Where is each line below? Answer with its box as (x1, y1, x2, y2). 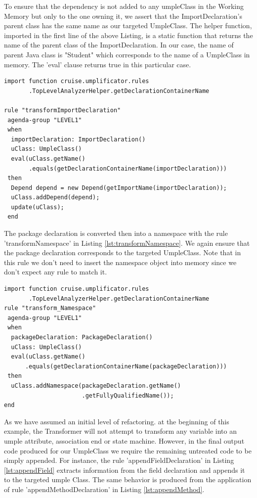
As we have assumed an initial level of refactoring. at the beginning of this (4, 416, 229, 426)
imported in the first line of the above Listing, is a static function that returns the (4, 30, 253, 40)
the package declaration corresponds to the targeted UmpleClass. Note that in (4, 247, 241, 258)
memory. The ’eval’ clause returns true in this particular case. (4, 59, 191, 69)
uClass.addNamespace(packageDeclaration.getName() (11, 382, 181, 389)
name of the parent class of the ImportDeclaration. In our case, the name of (4, 40, 234, 50)
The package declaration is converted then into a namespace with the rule (4, 228, 228, 238)
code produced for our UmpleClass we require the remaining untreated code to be (4, 445, 252, 455)
